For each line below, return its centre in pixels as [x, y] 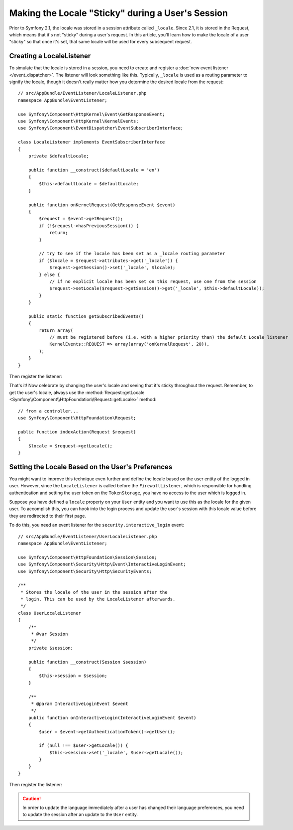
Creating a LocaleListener [50, 56]
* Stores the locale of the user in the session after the [94, 592]
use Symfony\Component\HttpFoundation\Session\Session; [88, 557]
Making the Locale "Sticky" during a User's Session [119, 13]
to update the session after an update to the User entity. [80, 815]
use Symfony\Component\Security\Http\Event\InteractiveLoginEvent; [102, 564]
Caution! [32, 798]
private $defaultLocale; [58, 156]
